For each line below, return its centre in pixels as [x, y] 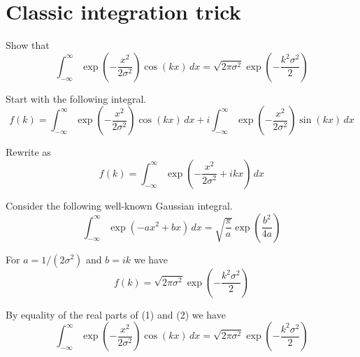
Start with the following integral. [76, 98]
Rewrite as [28, 152]
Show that [28, 45]
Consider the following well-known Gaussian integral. [119, 205]
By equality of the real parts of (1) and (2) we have [116, 314]
